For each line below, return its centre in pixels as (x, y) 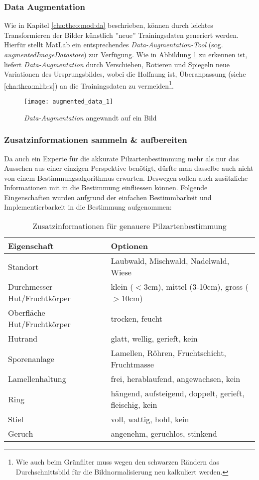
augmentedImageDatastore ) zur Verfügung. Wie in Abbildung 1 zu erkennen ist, (126, 54)
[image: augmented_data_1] (68, 102)
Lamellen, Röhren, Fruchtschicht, (168, 353)
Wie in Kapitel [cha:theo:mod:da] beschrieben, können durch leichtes (109, 25)
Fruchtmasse (132, 364)
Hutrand (23, 339)
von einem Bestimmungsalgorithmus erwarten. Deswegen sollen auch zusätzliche (126, 178)
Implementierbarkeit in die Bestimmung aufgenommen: (88, 207)
